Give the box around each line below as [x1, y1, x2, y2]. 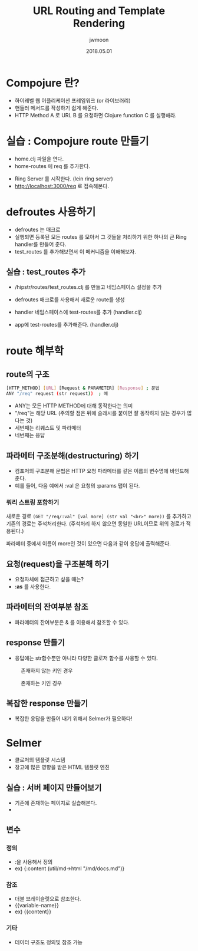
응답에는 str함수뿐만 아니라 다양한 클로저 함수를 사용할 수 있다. [14, 654, 158, 662]
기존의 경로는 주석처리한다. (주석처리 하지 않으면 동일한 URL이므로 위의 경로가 [6, 520, 185, 527]
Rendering [72, 17, 126, 30]
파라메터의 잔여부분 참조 [6, 602, 88, 612]
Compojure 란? [6, 76, 80, 90]
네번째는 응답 [14, 432, 45, 439]
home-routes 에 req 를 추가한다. [14, 162, 90, 169]
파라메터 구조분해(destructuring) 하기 [6, 450, 139, 460]
